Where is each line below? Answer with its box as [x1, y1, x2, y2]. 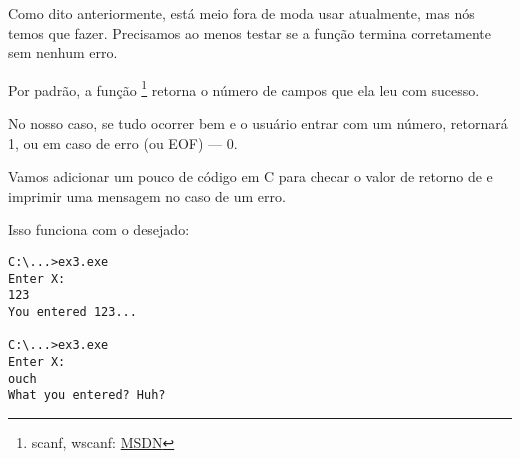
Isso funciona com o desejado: [8, 219, 190, 240]
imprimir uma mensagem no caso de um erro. [8, 185, 286, 206]
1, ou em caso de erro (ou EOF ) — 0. [8, 132, 238, 153]
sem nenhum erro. [8, 42, 118, 63]
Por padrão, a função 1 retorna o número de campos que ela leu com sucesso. [8, 76, 480, 100]
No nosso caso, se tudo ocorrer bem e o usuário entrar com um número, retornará [8, 113, 508, 134]
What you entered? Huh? [8, 388, 166, 403]
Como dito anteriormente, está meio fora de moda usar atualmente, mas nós [8, 3, 475, 23]
